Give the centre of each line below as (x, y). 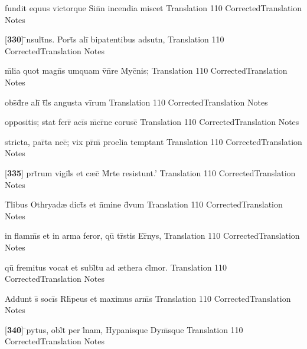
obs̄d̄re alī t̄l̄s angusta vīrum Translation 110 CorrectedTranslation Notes (136, 102)
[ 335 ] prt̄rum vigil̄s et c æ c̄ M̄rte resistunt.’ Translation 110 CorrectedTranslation (150, 172)
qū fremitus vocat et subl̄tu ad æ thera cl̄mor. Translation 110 (116, 267)
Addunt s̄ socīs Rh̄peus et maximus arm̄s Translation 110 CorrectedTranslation (148, 298)
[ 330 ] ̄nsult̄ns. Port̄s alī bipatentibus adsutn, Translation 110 (115, 39)
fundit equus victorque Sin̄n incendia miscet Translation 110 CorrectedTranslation (153, 8)
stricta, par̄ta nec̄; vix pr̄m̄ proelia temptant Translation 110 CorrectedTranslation (153, 141)
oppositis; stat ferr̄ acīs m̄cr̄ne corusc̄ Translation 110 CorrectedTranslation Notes (152, 122)
